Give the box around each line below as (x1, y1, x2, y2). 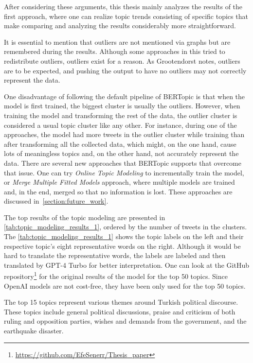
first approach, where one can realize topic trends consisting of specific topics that (4, 11, 248, 21)
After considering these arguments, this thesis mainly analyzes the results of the (4, 1, 243, 11)
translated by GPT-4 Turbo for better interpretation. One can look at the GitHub (4, 259, 249, 270)
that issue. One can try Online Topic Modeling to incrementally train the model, (4, 167, 244, 177)
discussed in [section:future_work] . (4, 196, 108, 206)
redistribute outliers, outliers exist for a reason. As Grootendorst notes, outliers (4, 55, 240, 66)
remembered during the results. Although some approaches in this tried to (4, 46, 225, 56)
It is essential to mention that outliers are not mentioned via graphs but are (4, 36, 231, 47)
